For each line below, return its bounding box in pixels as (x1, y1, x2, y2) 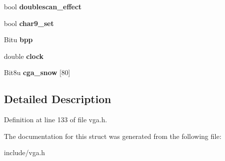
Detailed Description (4, 91, 112, 107)
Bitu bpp (4, 34, 33, 45)
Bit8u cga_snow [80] (4, 67, 70, 78)
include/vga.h (4, 147, 45, 158)
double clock (4, 51, 44, 61)
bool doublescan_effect (4, 1, 82, 11)
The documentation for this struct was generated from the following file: (4, 131, 222, 141)
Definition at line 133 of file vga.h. (4, 114, 107, 125)
